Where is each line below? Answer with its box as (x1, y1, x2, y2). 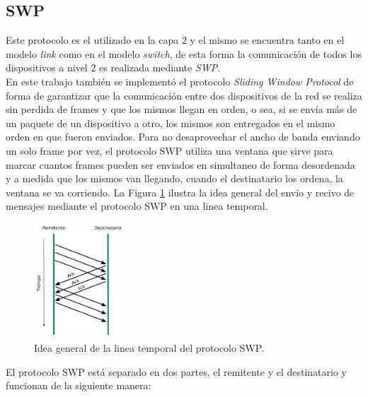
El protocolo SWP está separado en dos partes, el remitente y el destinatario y (6, 364, 347, 379)
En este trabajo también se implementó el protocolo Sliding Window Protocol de (6, 73, 354, 88)
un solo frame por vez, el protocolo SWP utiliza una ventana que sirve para (6, 143, 333, 158)
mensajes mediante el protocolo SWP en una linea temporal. (6, 198, 268, 213)
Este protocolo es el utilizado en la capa (6, 32, 179, 47)
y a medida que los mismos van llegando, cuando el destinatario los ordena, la (6, 171, 343, 186)
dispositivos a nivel (6, 60, 88, 75)
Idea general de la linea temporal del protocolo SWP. (34, 340, 265, 355)
